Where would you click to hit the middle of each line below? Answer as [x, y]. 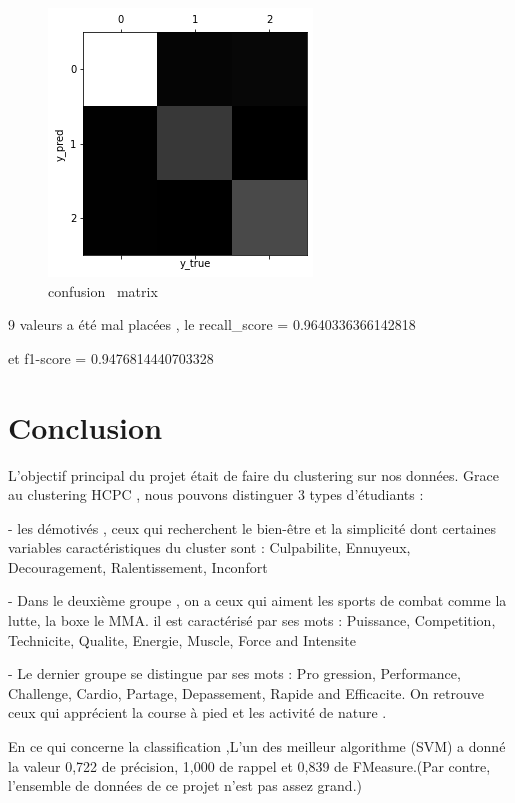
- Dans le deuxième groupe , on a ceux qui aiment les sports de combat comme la [257, 600]
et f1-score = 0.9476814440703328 [111, 357]
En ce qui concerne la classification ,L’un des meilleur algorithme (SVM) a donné [257, 746]
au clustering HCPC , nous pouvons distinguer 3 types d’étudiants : [216, 494]
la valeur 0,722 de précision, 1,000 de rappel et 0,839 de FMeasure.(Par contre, [249, 765]
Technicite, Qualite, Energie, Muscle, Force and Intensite [182, 639]
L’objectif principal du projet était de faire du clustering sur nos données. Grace [253, 474]
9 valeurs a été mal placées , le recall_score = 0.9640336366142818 [212, 324]
